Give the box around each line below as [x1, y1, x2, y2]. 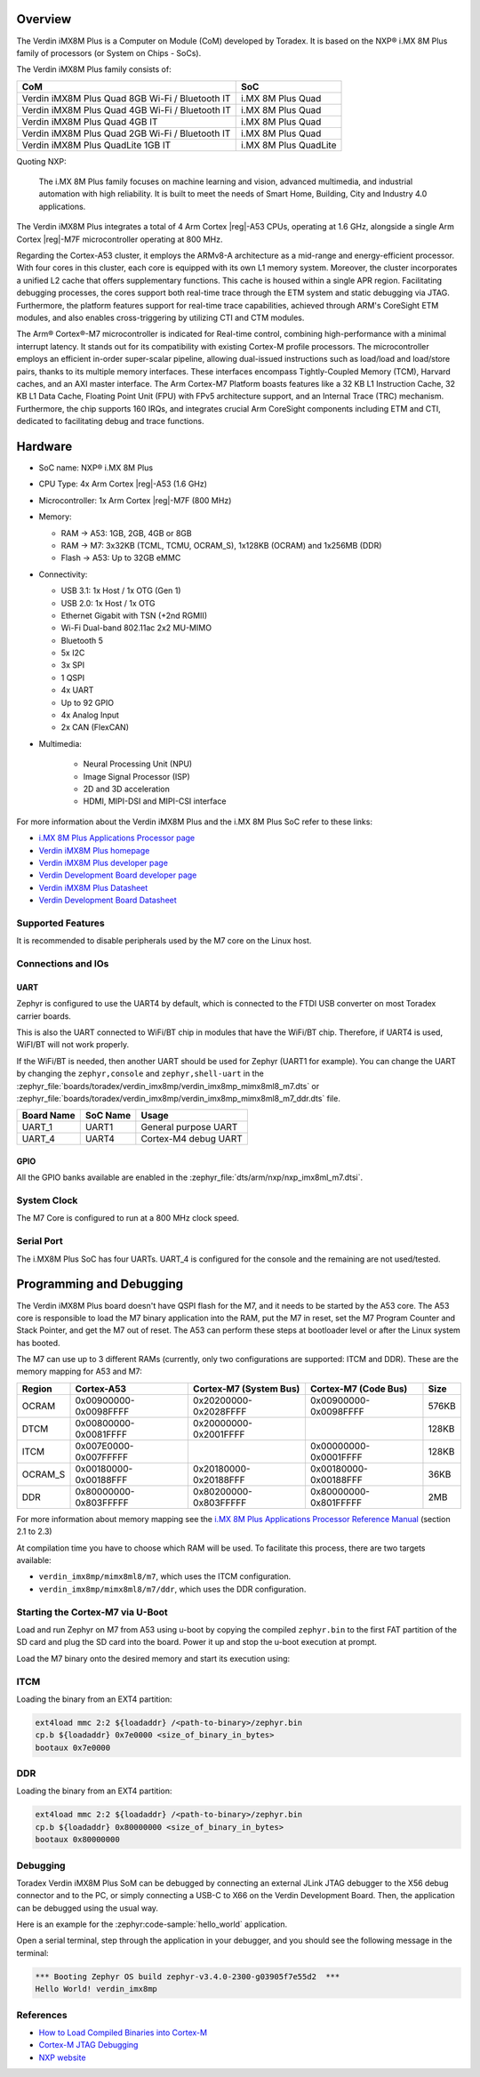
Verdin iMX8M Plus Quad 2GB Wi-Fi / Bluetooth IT [21, 127, 231, 140]
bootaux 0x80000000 [35, 1834, 120, 1845]
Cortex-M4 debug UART [140, 1133, 244, 1145]
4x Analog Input [60, 710, 120, 720]
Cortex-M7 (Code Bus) [309, 1383, 408, 1395]
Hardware [16, 438, 73, 453]
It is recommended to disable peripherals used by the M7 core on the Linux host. [16, 935, 312, 946]
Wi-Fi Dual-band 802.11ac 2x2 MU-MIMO [60, 622, 212, 633]
